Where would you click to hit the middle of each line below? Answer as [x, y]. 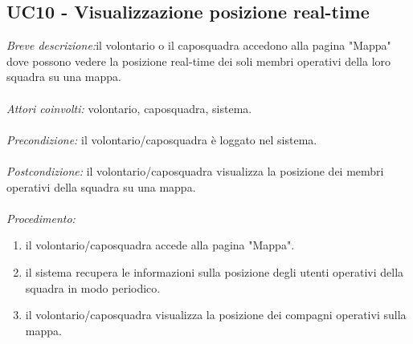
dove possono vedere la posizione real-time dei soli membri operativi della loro [199, 61]
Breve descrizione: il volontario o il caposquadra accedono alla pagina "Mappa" [199, 45]
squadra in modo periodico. [93, 287]
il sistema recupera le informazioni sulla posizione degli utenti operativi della [215, 271]
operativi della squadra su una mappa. [101, 186]
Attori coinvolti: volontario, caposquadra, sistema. [129, 108]
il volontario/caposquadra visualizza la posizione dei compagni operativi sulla [216, 315]
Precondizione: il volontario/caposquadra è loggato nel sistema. [162, 139]
